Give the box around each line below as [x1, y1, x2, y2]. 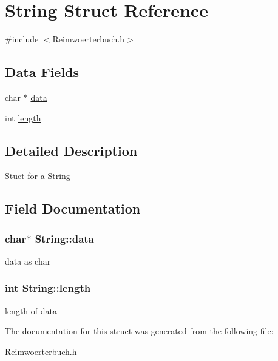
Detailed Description [5, 141, 138, 160]
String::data [35, 231, 94, 246]
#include [5, 33, 39, 46]
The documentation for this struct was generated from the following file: [5, 325, 274, 337]
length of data [5, 304, 57, 317]
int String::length [5, 280, 91, 295]
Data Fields [5, 62, 80, 81]
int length [5, 111, 41, 124]
